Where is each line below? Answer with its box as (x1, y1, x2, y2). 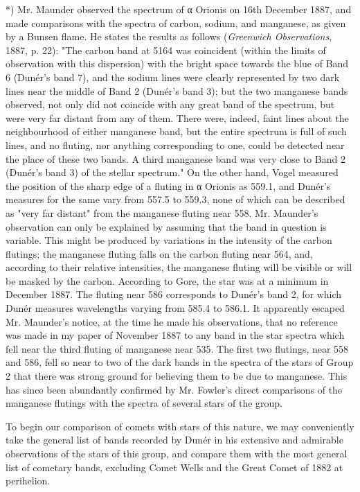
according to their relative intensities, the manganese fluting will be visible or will (6, 260, 352, 274)
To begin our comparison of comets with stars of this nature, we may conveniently (6, 419, 354, 433)
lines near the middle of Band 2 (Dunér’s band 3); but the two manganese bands (6, 83, 348, 98)
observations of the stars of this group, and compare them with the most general (6, 446, 348, 460)
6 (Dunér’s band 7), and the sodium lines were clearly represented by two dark (6, 69, 340, 84)
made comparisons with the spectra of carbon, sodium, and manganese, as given (6, 15, 346, 30)
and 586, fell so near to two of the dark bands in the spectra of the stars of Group (6, 355, 354, 369)
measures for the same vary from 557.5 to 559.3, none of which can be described (6, 192, 345, 207)
